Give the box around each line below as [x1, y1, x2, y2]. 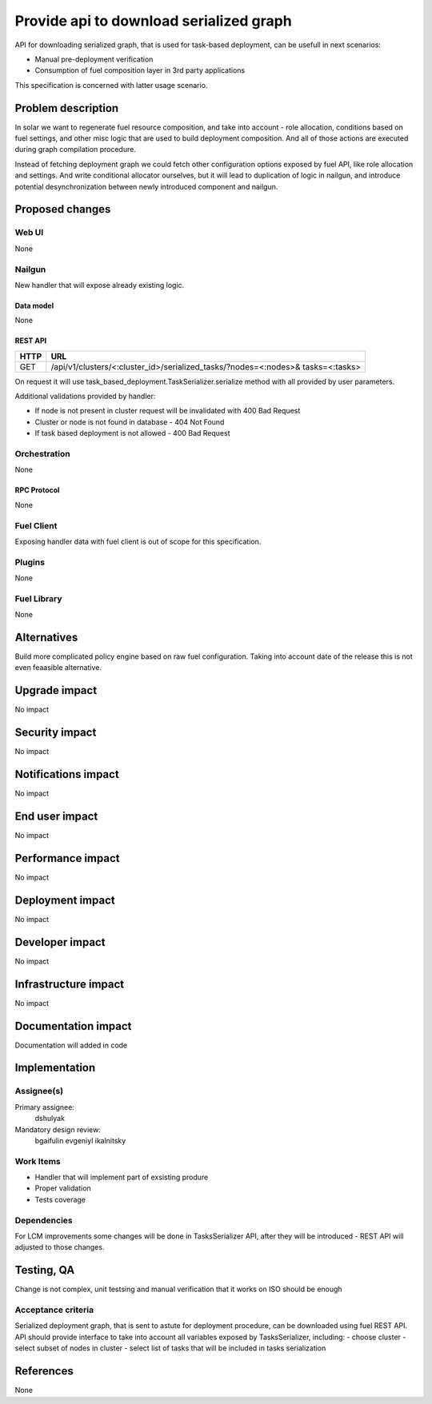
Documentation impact [14, 1019, 132, 1033]
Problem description [14, 101, 119, 115]
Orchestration [14, 448, 71, 459]
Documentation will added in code [14, 1040, 128, 1050]
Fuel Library [14, 592, 62, 604]
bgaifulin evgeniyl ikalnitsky [34, 1135, 126, 1145]
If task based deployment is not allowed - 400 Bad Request [34, 429, 230, 438]
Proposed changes [14, 202, 111, 216]
